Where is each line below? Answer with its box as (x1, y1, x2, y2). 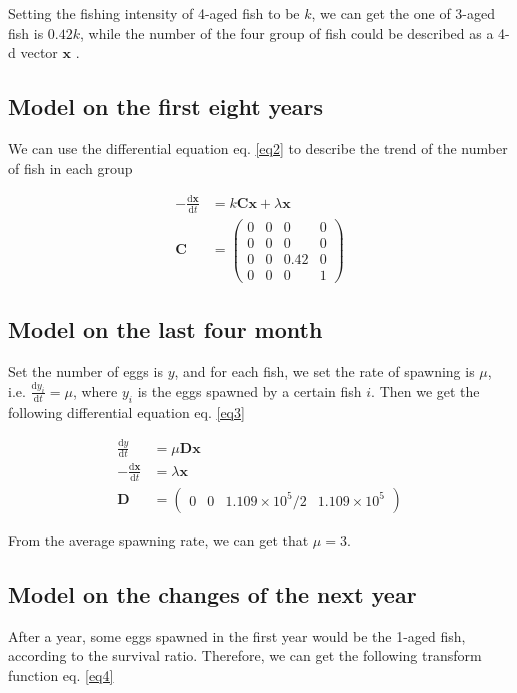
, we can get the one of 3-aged (311, 3, 495, 23)
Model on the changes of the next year (8, 578, 417, 609)
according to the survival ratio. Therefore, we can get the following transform (8, 645, 482, 666)
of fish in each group (8, 157, 133, 178)
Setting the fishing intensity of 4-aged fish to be (8, 3, 300, 23)
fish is (8, 22, 44, 43)
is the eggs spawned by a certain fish (137, 380, 362, 401)
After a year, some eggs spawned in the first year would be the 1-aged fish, (8, 625, 466, 646)
